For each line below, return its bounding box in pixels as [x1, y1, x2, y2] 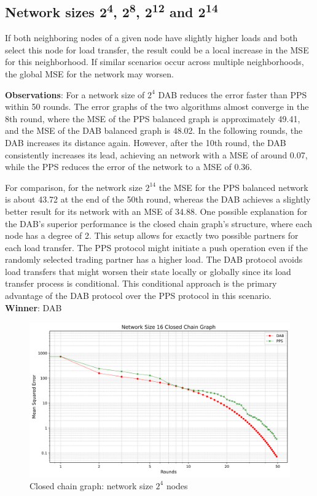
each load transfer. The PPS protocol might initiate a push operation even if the [5, 241, 308, 254]
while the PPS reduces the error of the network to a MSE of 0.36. [5, 160, 252, 173]
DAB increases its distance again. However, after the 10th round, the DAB [5, 136, 286, 149]
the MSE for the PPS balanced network [158, 180, 308, 193]
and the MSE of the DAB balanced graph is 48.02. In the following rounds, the [5, 124, 303, 137]
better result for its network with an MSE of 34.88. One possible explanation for [5, 204, 308, 217]
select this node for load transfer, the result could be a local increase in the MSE [5, 43, 309, 56]
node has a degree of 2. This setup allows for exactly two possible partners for [5, 229, 299, 242]
